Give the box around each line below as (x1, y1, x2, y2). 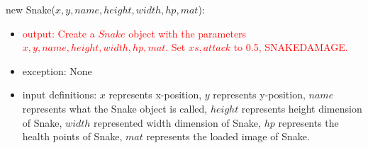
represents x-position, (108, 87, 202, 102)
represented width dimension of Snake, (94, 115, 261, 130)
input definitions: (22, 87, 97, 102)
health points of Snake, (22, 129, 123, 144)
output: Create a (22, 25, 95, 40)
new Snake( (6, 2, 55, 16)
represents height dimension (241, 101, 362, 115)
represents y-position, (213, 87, 306, 102)
